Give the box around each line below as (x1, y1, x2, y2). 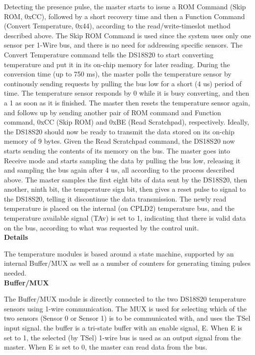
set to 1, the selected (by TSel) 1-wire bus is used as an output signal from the (4, 332, 241, 342)
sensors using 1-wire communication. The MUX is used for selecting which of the (4, 303, 247, 313)
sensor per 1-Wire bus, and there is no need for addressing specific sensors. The (4, 40, 243, 50)
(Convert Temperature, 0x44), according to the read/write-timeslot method (4, 21, 230, 31)
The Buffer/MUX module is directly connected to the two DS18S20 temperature (4, 294, 246, 304)
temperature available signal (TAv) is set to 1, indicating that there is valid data (4, 213, 246, 223)
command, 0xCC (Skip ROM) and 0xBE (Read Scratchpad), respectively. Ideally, (4, 117, 249, 127)
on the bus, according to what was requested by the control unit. (4, 222, 199, 232)
